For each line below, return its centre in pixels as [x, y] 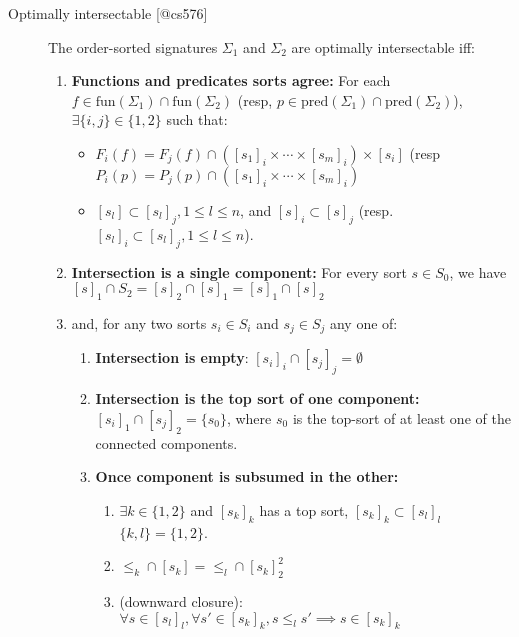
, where [249, 417]
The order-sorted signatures [133, 46]
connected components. [166, 442]
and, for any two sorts [139, 322]
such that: [197, 119]
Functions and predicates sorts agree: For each [231, 80]
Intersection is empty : [172, 357]
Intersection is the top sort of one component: [257, 398]
